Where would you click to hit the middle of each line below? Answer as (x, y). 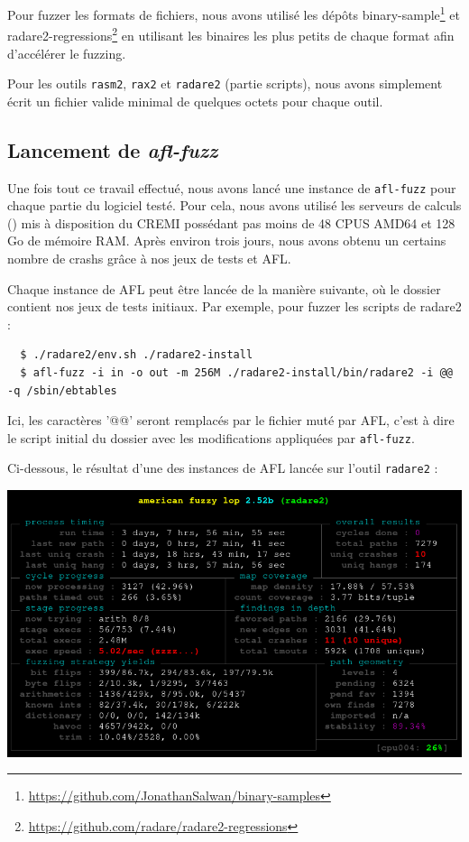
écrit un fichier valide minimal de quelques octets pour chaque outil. (195, 101)
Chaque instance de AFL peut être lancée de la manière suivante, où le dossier (224, 288)
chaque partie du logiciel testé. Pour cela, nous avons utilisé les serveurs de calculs (234, 205)
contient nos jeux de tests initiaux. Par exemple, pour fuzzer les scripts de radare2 (234, 306)
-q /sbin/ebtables (62, 390)
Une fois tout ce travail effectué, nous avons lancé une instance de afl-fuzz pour (232, 187)
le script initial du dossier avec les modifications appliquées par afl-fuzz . (211, 437)
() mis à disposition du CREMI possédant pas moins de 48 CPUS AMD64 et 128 (231, 222)
